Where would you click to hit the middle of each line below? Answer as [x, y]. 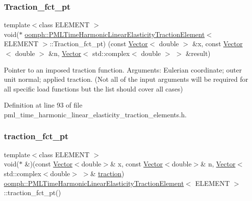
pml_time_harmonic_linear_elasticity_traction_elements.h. [95, 114]
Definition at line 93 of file [43, 105]
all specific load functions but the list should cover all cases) [93, 88]
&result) [198, 53]
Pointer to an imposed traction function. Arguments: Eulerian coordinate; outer [123, 69]
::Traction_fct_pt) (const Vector [99, 44]
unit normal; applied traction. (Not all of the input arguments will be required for [126, 79]
